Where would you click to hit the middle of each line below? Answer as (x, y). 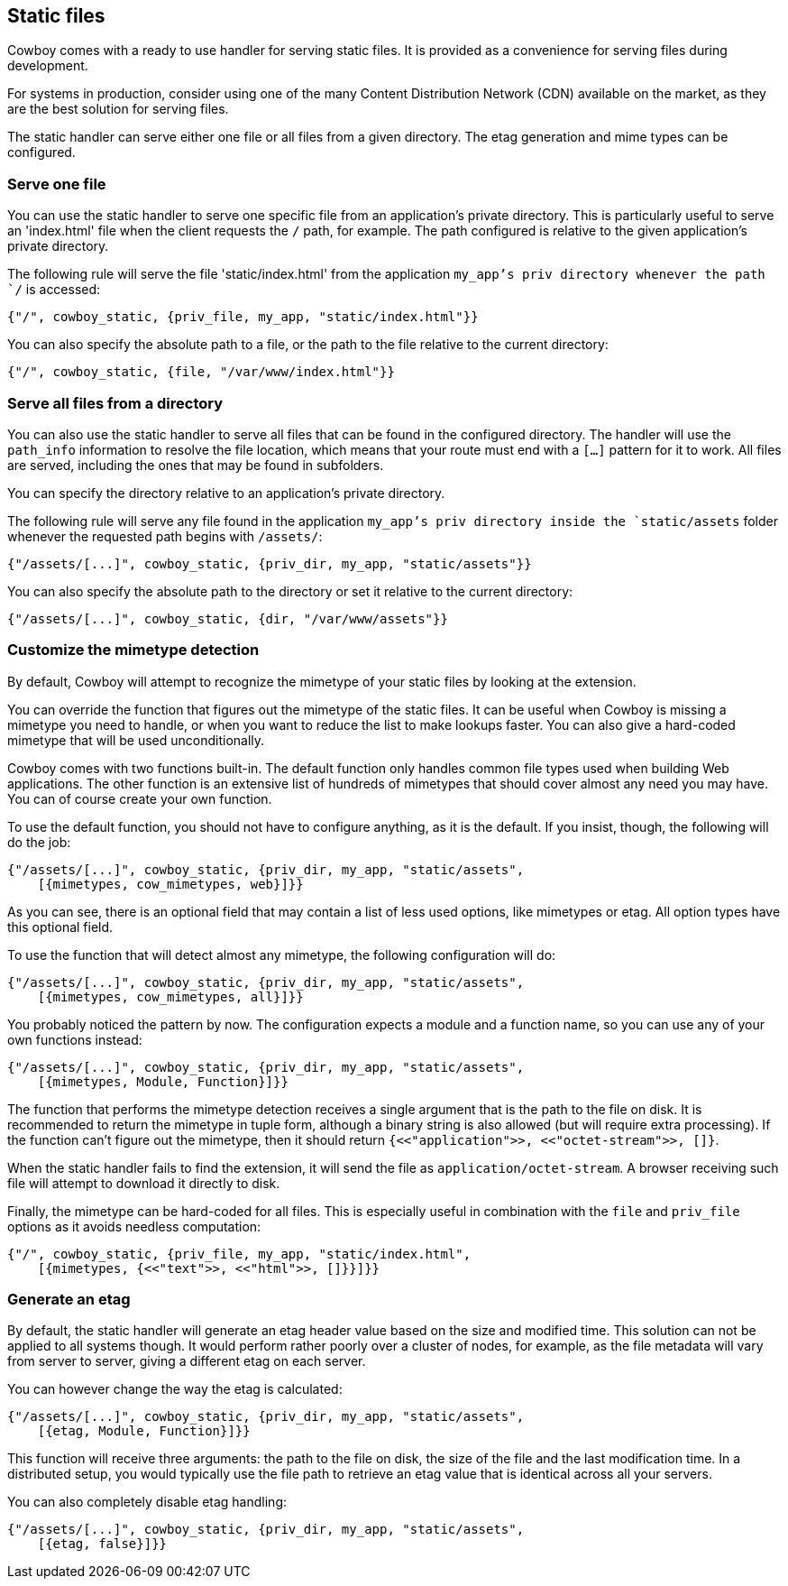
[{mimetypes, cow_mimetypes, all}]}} (170, 996)
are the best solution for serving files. (118, 109)
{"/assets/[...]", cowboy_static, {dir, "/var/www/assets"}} (228, 618)
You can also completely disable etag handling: (147, 1502)
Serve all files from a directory (115, 403)
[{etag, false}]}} (102, 1544)
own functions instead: (75, 1039)
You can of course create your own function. (140, 798)
